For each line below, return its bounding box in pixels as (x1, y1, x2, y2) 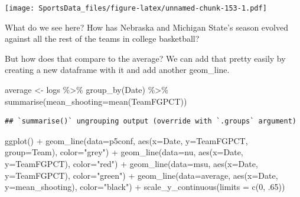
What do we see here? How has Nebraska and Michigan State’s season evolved (5, 21, 288, 33)
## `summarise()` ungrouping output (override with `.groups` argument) (5, 117, 296, 126)
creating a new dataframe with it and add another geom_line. (5, 64, 230, 76)
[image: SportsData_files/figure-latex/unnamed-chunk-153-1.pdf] (5, 4, 267, 12)
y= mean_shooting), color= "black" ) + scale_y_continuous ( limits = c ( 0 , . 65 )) (5, 181, 285, 193)
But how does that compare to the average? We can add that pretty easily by (5, 52, 286, 64)
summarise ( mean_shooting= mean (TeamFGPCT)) (5, 95, 187, 107)
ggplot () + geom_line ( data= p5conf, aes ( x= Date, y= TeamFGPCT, (5, 134, 248, 146)
